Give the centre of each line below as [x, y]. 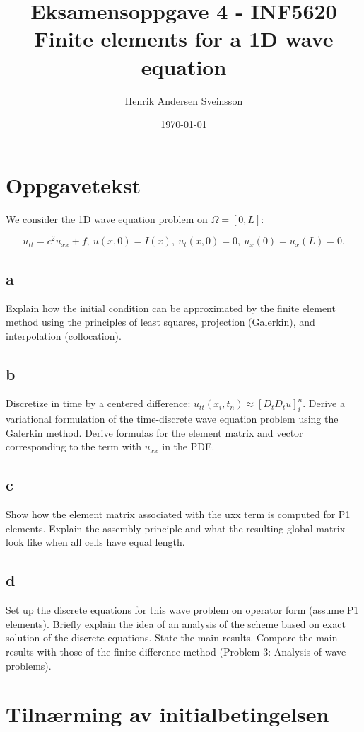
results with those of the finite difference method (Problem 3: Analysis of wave [176, 652]
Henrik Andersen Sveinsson [184, 100]
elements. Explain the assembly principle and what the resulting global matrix [176, 528]
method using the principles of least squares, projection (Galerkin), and [160, 322]
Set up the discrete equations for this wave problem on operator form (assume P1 [182, 610]
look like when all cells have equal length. [95, 542]
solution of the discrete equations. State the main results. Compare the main [172, 637]
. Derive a [324, 403]
